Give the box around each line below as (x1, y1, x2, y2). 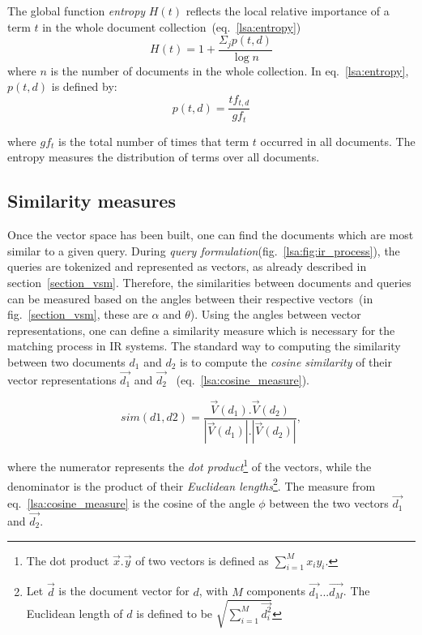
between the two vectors (269, 495, 389, 512)
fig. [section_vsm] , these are (7, 306, 148, 323)
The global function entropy (7, 2, 146, 19)
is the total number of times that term (58, 132, 249, 149)
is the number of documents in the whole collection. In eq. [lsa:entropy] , (50, 62, 409, 79)
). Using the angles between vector (190, 306, 361, 323)
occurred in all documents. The (260, 132, 416, 149)
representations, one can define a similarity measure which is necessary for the (7, 321, 395, 338)
